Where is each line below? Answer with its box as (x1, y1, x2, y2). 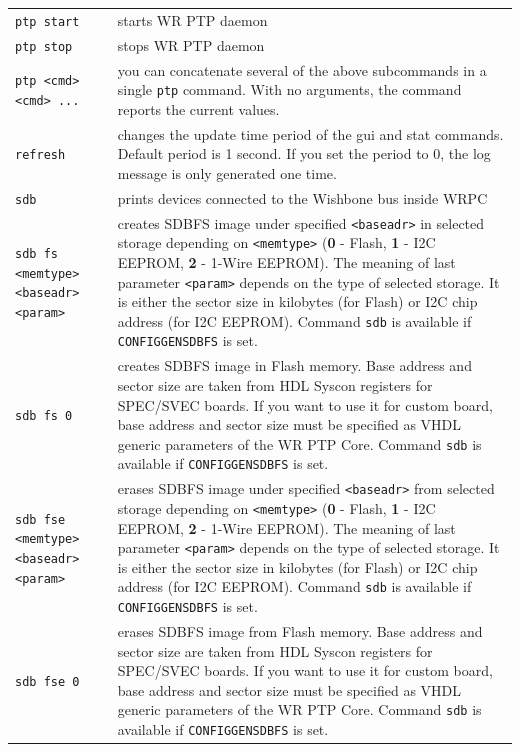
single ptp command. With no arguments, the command (117, 79, 462, 100)
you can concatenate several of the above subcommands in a (117, 59, 487, 80)
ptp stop (15, 39, 73, 54)
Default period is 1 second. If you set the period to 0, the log (117, 143, 491, 164)
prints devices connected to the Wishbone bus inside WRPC (117, 187, 488, 208)
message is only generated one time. (117, 162, 337, 183)
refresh (15, 148, 66, 163)
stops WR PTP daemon (117, 34, 265, 55)
